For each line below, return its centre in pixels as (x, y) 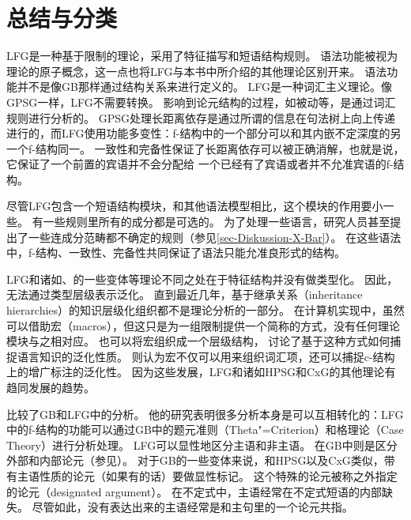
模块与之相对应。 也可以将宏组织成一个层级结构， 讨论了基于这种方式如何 (198, 341)
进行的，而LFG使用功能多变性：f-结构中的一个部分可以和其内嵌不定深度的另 (204, 133)
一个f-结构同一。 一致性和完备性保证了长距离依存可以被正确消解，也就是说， (205, 148)
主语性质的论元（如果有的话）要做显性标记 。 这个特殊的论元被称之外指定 (207, 475)
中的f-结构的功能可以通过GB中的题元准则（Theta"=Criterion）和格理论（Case (205, 430)
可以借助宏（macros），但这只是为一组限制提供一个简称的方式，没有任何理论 (203, 325)
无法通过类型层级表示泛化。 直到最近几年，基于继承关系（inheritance (185, 294)
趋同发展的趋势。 (51, 387)
